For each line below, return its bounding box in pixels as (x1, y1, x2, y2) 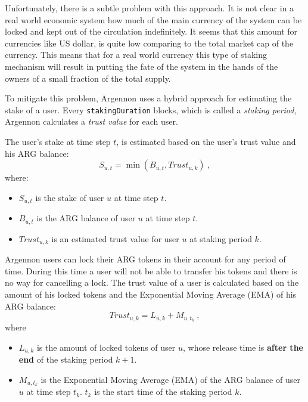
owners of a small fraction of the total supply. (5, 72, 171, 84)
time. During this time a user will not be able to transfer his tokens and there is (5, 264, 297, 277)
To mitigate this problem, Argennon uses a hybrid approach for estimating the (5, 92, 292, 104)
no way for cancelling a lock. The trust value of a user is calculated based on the (5, 276, 299, 289)
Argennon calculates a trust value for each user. (5, 115, 178, 128)
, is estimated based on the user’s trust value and (116, 135, 296, 147)
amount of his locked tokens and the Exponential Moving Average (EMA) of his (5, 287, 297, 300)
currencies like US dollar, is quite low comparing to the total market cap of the (5, 36, 294, 49)
